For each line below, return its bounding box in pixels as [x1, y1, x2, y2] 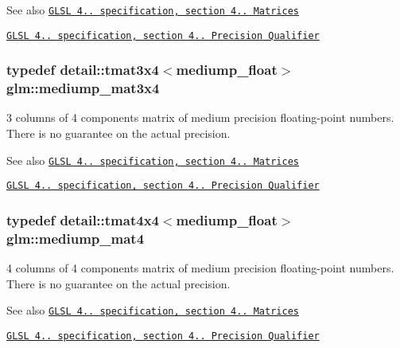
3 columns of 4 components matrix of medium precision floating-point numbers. [6, 109, 394, 126]
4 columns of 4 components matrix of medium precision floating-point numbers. [6, 260, 394, 276]
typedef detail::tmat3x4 [6, 60, 159, 80]
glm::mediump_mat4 [6, 228, 145, 248]
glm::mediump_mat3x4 [6, 78, 160, 98]
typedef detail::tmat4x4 [6, 209, 159, 229]
